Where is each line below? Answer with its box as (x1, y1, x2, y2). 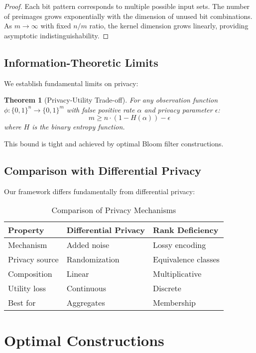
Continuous (66, 282, 106, 294)
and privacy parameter (144, 104, 213, 115)
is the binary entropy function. (32, 121, 125, 132)
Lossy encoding (153, 239, 206, 251)
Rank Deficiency (153, 224, 219, 236)
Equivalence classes (153, 253, 220, 265)
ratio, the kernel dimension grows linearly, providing (89, 20, 249, 31)
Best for (8, 297, 36, 309)
